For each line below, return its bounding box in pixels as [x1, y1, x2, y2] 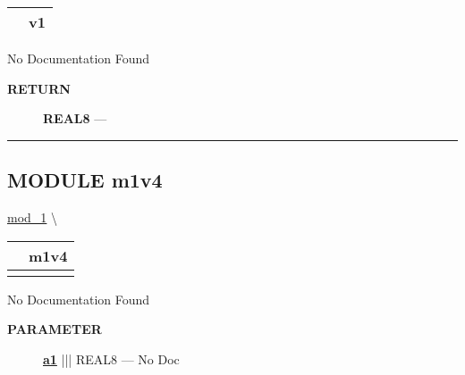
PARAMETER [7, 320, 102, 338]
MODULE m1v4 [7, 166, 163, 194]
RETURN [7, 79, 71, 97]
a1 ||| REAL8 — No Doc [43, 349, 180, 368]
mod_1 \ [7, 207, 58, 226]
